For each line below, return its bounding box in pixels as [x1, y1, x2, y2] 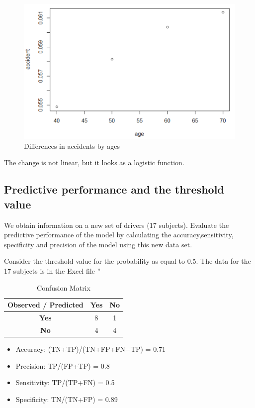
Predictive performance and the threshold [4, 182, 224, 197]
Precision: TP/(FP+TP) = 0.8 [15, 360, 110, 371]
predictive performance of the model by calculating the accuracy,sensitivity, [4, 229, 234, 240]
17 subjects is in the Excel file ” [4, 265, 101, 276]
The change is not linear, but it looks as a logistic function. [4, 157, 184, 168]
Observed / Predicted [7, 300, 84, 310]
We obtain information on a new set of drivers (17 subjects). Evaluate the [4, 219, 229, 230]
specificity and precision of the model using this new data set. [4, 239, 192, 249]
